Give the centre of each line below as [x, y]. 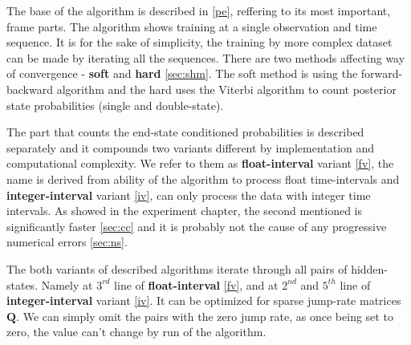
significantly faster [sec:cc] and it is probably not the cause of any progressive [197, 226]
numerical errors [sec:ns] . [67, 242]
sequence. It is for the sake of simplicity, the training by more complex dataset [199, 42]
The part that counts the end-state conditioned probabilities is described [185, 132]
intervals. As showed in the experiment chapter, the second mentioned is [185, 211]
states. [22, 284]
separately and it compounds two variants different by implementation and [191, 147]
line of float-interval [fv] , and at [196, 284]
